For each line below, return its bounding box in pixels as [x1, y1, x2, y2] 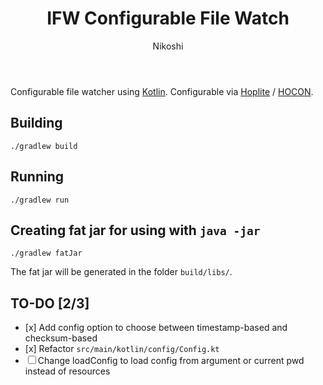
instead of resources [24, 365, 111, 377]
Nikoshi [152, 40, 184, 52]
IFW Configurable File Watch [46, 7, 290, 30]
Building [10, 115, 63, 132]
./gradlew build [10, 141, 78, 151]
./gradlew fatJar [10, 248, 83, 259]
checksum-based [24, 332, 98, 344]
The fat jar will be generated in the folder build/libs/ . [10, 266, 233, 278]
